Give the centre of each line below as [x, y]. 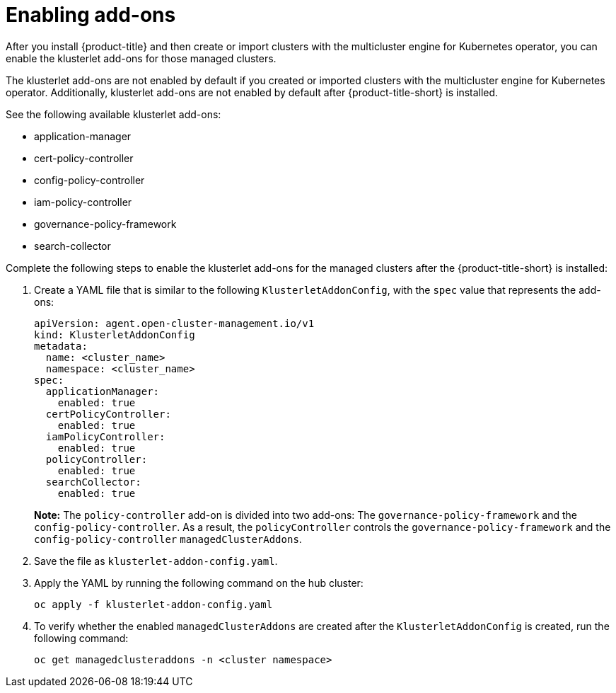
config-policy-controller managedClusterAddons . [168, 539]
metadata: [61, 346]
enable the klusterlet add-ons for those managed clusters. [141, 58]
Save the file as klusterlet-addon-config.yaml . [156, 561]
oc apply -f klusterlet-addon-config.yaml [153, 604]
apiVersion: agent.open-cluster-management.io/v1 [174, 323]
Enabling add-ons [91, 15]
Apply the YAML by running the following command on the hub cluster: [199, 583]
